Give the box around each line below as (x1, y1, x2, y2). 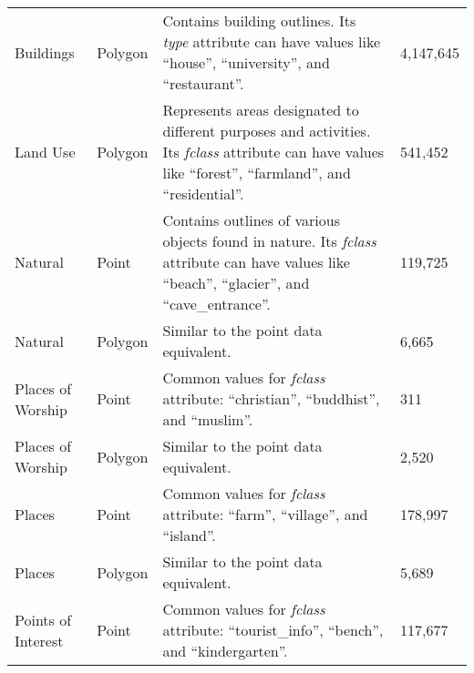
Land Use (15, 141, 76, 162)
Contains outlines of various (162, 209, 340, 230)
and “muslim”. (162, 409, 253, 430)
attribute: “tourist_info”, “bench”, (162, 619, 384, 640)
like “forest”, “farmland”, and (162, 162, 351, 183)
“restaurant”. (162, 73, 244, 94)
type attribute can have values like (162, 31, 381, 52)
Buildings (15, 41, 75, 63)
